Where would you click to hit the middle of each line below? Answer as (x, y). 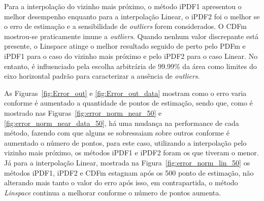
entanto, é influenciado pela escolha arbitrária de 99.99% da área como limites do (130, 66)
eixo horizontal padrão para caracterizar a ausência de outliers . (102, 76)
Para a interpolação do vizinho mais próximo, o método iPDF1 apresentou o (123, 6)
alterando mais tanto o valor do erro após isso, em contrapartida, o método (121, 182)
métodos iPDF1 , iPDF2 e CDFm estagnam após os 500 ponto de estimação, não (129, 172)
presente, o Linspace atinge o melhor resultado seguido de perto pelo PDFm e (125, 46)
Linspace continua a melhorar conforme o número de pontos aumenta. (113, 192)
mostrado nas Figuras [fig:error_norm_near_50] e (83, 112)
